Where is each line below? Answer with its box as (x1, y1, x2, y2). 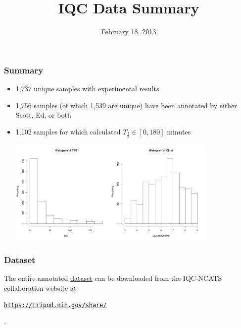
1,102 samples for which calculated (15, 126, 121, 136)
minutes (167, 126, 191, 136)
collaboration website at (4, 282, 77, 293)
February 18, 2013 (101, 26, 156, 37)
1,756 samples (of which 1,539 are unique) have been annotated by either (15, 100, 237, 110)
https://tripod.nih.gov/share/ (4, 302, 107, 309)
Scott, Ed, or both (15, 110, 71, 120)
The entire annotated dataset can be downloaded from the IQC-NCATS (4, 273, 222, 283)
